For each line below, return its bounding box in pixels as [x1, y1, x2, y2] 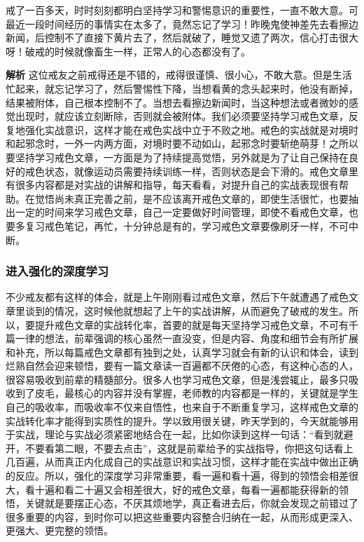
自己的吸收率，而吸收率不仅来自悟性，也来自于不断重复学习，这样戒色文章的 [6, 400, 358, 414]
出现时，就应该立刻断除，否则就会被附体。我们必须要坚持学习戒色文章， [15, 109, 349, 123]
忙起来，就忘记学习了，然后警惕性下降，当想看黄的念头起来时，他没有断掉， [6, 81, 358, 95]
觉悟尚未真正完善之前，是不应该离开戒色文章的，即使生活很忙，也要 [34, 191, 349, 205]
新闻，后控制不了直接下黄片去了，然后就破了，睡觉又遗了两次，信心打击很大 [6, 30, 358, 45]
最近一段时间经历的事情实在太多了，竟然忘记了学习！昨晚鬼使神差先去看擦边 [6, 16, 358, 31]
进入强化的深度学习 [6, 262, 109, 280]
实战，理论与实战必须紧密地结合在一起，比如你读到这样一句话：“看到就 [15, 427, 344, 442]
